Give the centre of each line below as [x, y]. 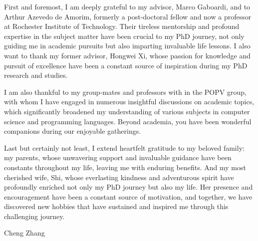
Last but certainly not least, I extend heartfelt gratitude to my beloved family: [124, 147]
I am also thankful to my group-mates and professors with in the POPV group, [125, 92]
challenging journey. [34, 216]
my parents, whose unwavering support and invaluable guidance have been [118, 157]
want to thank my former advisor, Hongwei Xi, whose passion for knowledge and [127, 55]
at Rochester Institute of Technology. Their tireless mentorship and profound [122, 26]
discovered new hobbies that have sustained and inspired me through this [116, 206]
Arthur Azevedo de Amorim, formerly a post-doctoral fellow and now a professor [128, 16]
